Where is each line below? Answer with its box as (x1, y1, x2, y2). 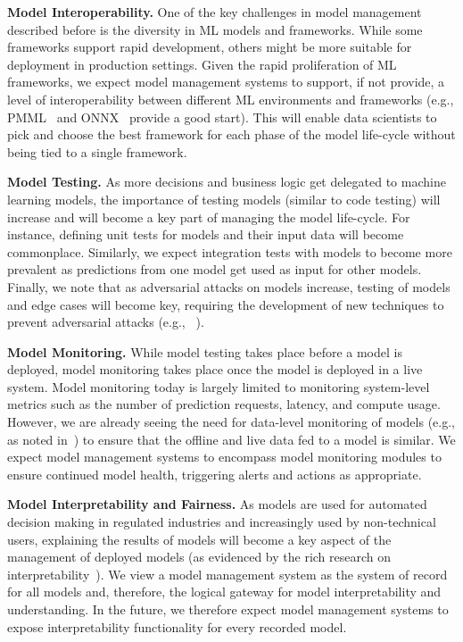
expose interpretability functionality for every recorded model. (7, 617, 347, 636)
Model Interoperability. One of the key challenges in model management (7, 3, 422, 21)
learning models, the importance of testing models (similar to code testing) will (7, 189, 441, 208)
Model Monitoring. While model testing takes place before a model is (7, 342, 402, 361)
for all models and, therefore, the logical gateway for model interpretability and (7, 582, 442, 601)
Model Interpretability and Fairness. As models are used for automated (7, 495, 427, 513)
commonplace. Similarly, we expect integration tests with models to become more (7, 242, 452, 261)
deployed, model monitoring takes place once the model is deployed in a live (7, 360, 423, 379)
